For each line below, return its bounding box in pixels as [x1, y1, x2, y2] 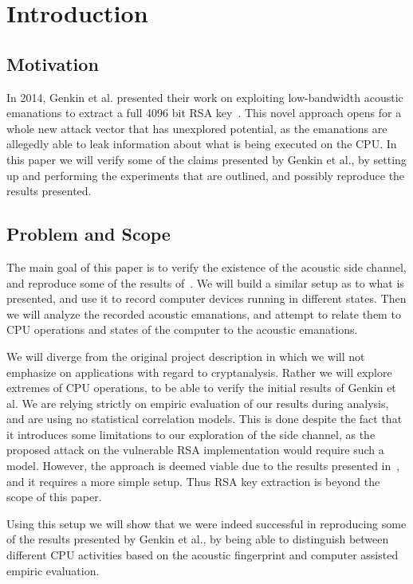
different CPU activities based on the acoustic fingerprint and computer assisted [6, 547, 399, 563]
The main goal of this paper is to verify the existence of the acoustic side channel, [6, 258, 407, 275]
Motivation [6, 51, 99, 76]
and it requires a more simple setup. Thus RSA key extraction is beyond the [6, 472, 380, 489]
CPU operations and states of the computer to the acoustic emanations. [6, 321, 358, 338]
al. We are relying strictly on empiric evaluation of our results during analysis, [6, 394, 389, 411]
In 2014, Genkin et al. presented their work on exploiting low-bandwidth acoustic [6, 88, 403, 105]
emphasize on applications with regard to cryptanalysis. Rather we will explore [6, 363, 392, 380]
